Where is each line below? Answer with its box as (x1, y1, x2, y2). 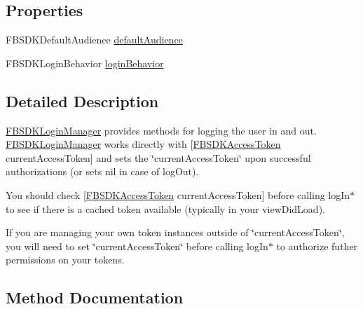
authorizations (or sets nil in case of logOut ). (6, 164, 199, 179)
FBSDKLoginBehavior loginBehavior (6, 55, 164, 70)
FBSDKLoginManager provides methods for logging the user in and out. (6, 123, 317, 137)
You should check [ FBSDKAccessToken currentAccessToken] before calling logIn (6, 187, 350, 202)
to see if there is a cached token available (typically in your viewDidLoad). (6, 201, 325, 216)
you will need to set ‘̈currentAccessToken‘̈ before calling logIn (6, 238, 268, 253)
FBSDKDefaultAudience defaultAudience (6, 32, 183, 47)
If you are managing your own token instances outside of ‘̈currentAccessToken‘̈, (6, 225, 345, 240)
